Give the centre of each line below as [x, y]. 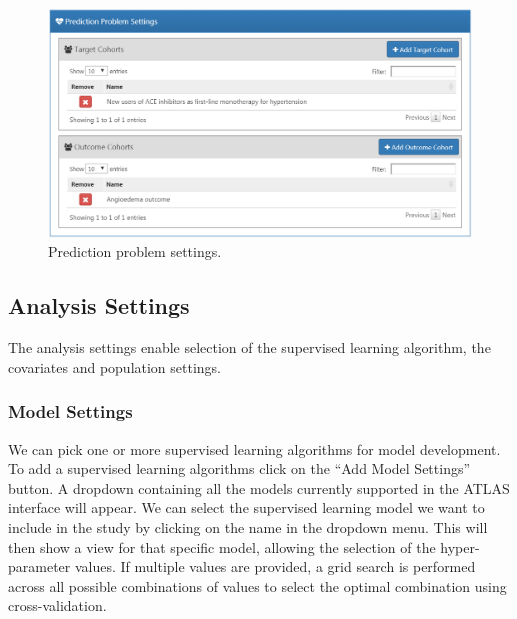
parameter [39, 566]
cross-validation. [57, 605]
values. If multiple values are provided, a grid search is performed [275, 566]
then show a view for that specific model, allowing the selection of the [222, 546]
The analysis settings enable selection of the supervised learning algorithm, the [249, 347]
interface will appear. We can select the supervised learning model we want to [246, 507]
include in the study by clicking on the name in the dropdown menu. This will [248, 526]
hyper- [460, 546]
